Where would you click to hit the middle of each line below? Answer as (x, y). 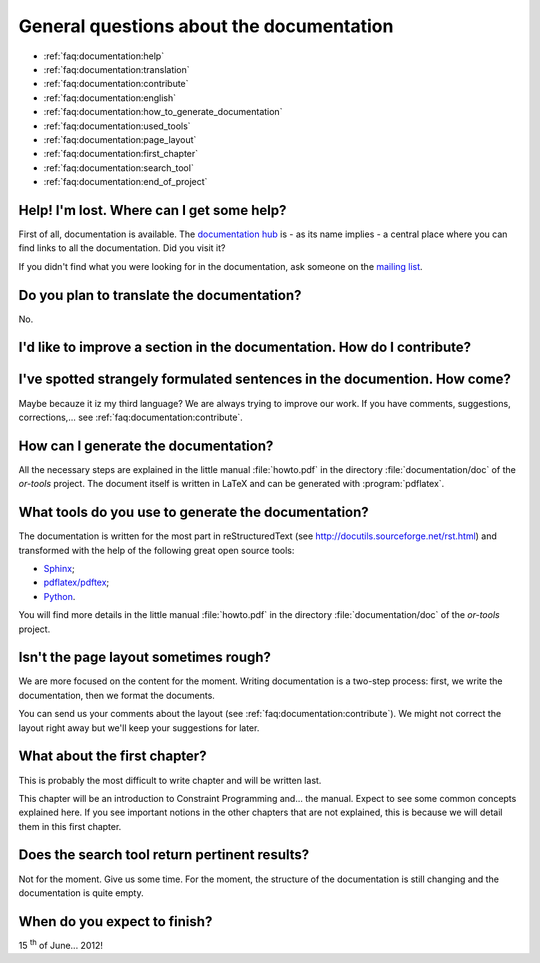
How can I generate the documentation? (146, 445)
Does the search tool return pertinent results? (164, 855)
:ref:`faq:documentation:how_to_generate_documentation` (163, 112)
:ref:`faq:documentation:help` (104, 56)
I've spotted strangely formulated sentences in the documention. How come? (265, 379)
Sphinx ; (59, 568)
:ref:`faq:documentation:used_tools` (117, 126)
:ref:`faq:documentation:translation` (116, 69)
